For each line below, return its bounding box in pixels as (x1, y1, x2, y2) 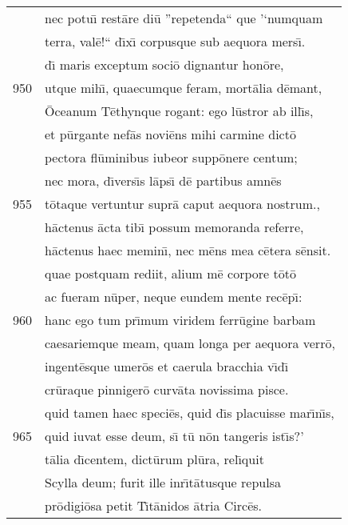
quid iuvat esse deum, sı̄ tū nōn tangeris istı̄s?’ (45, 427, 304, 445)
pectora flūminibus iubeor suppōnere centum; (45, 148, 298, 166)
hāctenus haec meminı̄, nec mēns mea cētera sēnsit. (45, 241, 331, 259)
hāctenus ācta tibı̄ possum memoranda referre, (45, 218, 304, 236)
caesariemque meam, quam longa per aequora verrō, (45, 334, 335, 352)
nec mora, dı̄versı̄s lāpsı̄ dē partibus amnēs (45, 171, 282, 190)
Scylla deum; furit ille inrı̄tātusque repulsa (45, 473, 281, 491)
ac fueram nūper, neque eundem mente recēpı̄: (45, 287, 303, 306)
